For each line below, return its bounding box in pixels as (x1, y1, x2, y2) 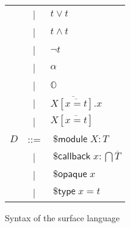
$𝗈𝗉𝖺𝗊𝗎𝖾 (53, 169, 87, 179)
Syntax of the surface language (5, 211, 120, 224)
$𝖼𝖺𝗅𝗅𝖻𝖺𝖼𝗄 (53, 151, 91, 161)
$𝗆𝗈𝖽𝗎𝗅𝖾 (53, 134, 88, 144)
